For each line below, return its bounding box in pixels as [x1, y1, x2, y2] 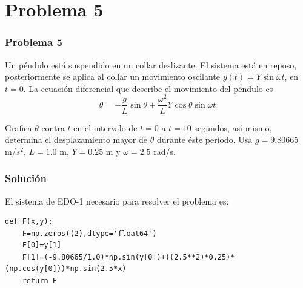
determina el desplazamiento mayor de [5, 133, 148, 146]
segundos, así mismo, [194, 121, 272, 134]
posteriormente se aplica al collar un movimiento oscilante [5, 70, 220, 83]
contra [41, 121, 65, 134]
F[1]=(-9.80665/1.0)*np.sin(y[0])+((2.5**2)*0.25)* [22, 252, 235, 261]
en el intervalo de [73, 121, 138, 134]
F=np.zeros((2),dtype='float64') [22, 229, 157, 238]
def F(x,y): [5, 217, 53, 226]
